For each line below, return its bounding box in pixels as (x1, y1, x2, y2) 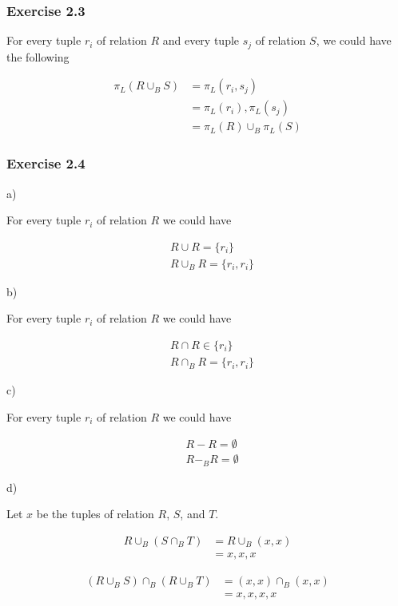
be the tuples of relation (36, 505, 154, 522)
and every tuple (162, 32, 240, 49)
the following (6, 48, 70, 65)
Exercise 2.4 (6, 153, 86, 173)
